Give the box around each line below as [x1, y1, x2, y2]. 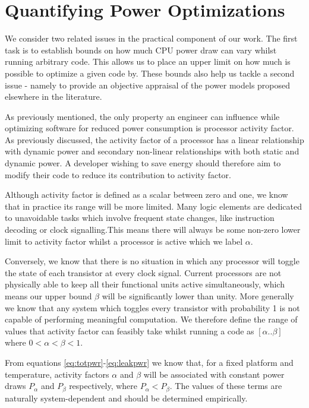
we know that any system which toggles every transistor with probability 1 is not [5, 301, 300, 314]
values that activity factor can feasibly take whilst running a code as [5, 324, 254, 337]
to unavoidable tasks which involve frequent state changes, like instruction [5, 211, 275, 224]
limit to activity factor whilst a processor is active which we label [5, 235, 243, 247]
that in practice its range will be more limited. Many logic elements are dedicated [5, 200, 302, 212]
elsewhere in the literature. [5, 90, 102, 103]
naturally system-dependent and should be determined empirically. [5, 391, 248, 404]
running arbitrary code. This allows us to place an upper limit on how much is [5, 55, 291, 68]
